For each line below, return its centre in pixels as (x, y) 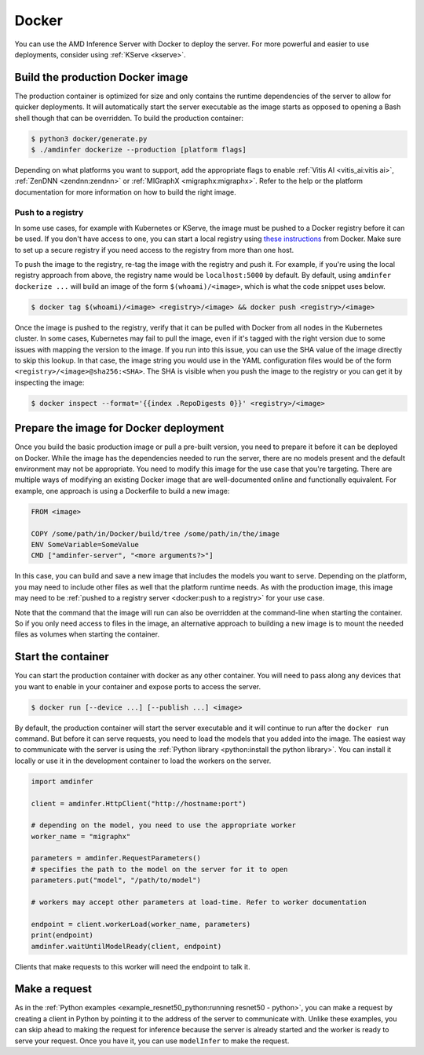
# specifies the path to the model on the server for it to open (159, 869)
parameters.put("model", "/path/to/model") (116, 880)
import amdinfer (62, 781)
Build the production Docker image (101, 77)
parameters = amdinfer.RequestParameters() (116, 858)
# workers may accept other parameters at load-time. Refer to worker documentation (199, 902)
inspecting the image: (49, 382)
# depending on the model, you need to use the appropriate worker (164, 825)
